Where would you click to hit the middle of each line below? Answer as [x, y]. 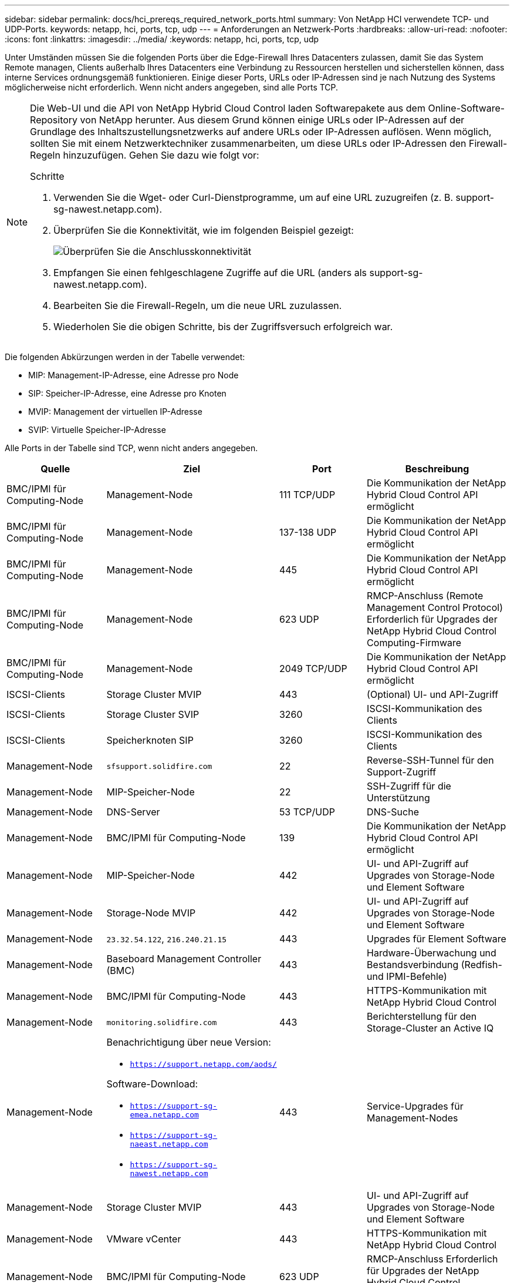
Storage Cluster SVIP [153, 714]
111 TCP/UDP [307, 495]
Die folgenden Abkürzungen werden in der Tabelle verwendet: [125, 357]
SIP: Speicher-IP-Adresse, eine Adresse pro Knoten [127, 393]
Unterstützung [398, 798]
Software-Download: [152, 1084]
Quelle [55, 469]
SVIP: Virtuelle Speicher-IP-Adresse [97, 430]
